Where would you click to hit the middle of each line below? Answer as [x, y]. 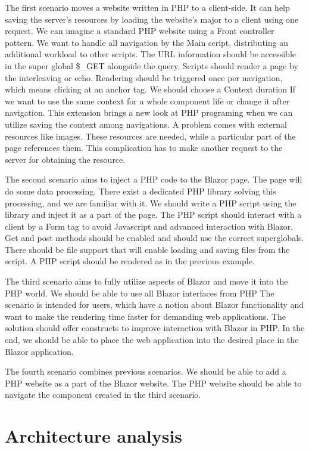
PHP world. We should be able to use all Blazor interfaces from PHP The [140, 293]
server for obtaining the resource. [65, 159]
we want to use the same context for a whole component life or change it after [147, 101]
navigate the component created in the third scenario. [103, 395]
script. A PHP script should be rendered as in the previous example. [130, 261]
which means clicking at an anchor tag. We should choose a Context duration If [150, 89]
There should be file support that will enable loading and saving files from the [147, 249]
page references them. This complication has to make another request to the [144, 148]
